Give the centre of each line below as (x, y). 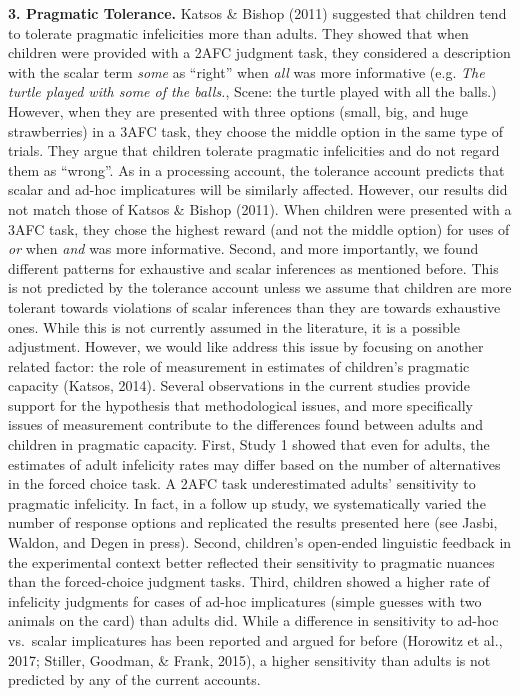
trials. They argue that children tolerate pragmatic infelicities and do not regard (254, 150)
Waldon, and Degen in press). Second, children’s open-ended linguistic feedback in (260, 542)
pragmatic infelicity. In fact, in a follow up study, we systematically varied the (247, 502)
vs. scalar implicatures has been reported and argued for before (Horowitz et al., (255, 640)
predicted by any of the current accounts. (134, 679)
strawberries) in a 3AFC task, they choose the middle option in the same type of (255, 130)
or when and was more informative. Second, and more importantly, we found (243, 248)
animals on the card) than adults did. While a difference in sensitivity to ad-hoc (253, 620)
